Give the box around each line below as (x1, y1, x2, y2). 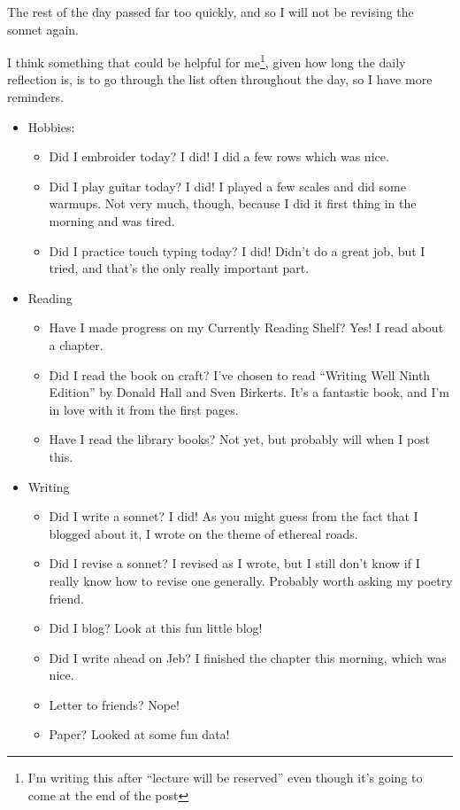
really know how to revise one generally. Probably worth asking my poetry (49, 571, 453, 589)
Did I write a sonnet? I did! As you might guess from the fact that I (49, 507, 418, 526)
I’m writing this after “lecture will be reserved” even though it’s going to (27, 768, 423, 787)
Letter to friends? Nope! (49, 695, 180, 713)
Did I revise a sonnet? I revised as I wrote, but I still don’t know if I (49, 554, 420, 572)
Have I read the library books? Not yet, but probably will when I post (49, 430, 431, 448)
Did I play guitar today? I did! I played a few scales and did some (49, 176, 406, 195)
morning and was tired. (49, 212, 175, 230)
